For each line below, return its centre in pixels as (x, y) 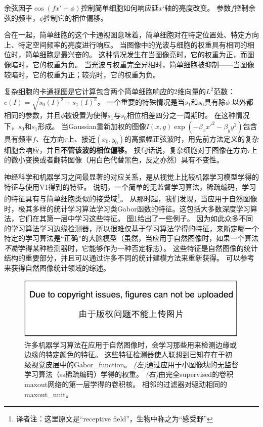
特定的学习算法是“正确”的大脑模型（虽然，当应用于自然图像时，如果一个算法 (131, 238)
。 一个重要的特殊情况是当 (141, 102)
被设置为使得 (86, 115)
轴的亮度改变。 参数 (198, 8)
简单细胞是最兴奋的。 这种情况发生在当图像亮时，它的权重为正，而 (136, 54)
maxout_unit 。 (49, 394)
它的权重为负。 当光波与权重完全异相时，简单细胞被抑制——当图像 (143, 64)
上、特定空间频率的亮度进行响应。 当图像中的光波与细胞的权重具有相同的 (126, 44)
